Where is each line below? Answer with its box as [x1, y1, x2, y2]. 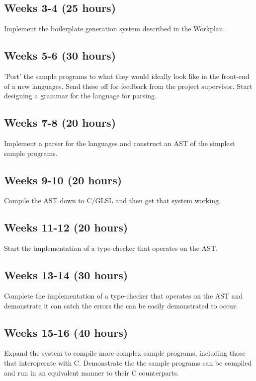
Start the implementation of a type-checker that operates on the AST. [4, 243, 218, 253]
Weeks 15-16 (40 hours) [4, 324, 128, 340]
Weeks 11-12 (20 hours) [4, 220, 128, 235]
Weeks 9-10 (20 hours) [4, 172, 122, 187]
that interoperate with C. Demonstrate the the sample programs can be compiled [4, 357, 252, 368]
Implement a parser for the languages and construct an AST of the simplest [4, 138, 235, 148]
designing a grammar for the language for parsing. [4, 90, 157, 101]
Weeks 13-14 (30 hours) [4, 267, 128, 283]
